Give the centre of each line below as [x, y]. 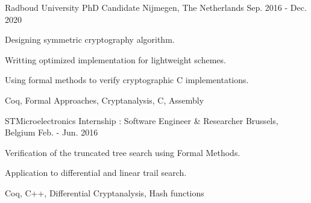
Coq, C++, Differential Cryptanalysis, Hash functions [105, 192]
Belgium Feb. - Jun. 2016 [52, 132]
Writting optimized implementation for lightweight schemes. [115, 59]
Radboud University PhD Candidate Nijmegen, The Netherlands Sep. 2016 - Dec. [156, 7]
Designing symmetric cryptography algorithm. [90, 39]
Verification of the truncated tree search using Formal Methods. [123, 152]
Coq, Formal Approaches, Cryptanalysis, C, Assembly [105, 100]
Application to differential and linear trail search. [96, 173]
